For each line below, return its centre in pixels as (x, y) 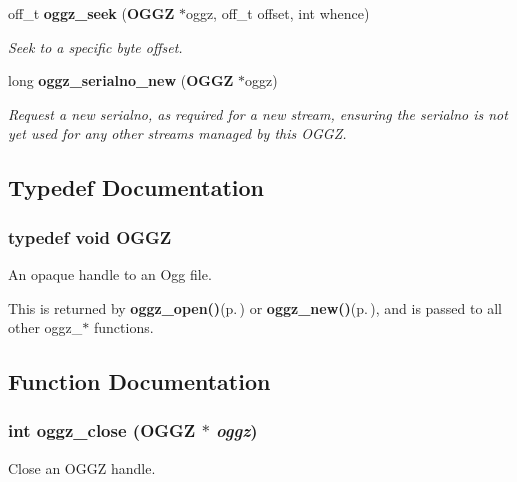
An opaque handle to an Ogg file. (110, 273)
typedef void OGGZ (90, 236)
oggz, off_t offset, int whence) (277, 13)
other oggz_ (45, 327)
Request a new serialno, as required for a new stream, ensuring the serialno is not (258, 113)
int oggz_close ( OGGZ (102, 430)
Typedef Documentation (136, 187)
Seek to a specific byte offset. (95, 46)
